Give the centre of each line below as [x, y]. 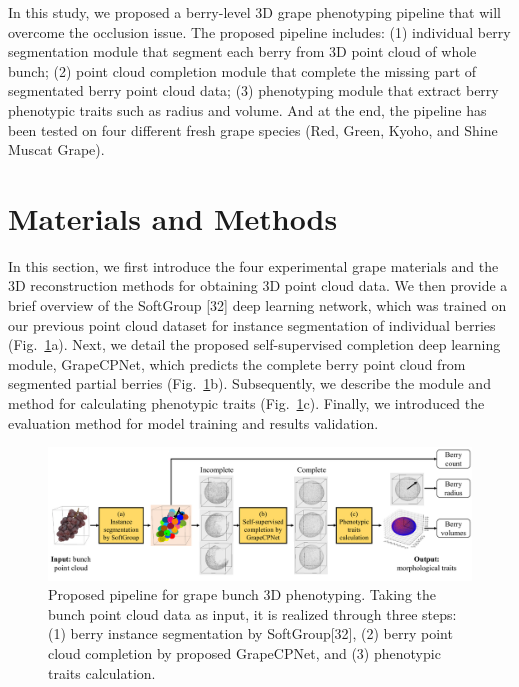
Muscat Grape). [56, 149]
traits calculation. [102, 672]
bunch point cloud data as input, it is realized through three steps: [252, 613]
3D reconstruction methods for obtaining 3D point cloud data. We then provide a [258, 285]
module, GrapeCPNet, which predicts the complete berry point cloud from [237, 363]
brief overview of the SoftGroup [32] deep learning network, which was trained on [257, 305]
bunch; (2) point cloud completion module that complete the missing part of [242, 70]
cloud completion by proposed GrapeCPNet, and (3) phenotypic [244, 652]
